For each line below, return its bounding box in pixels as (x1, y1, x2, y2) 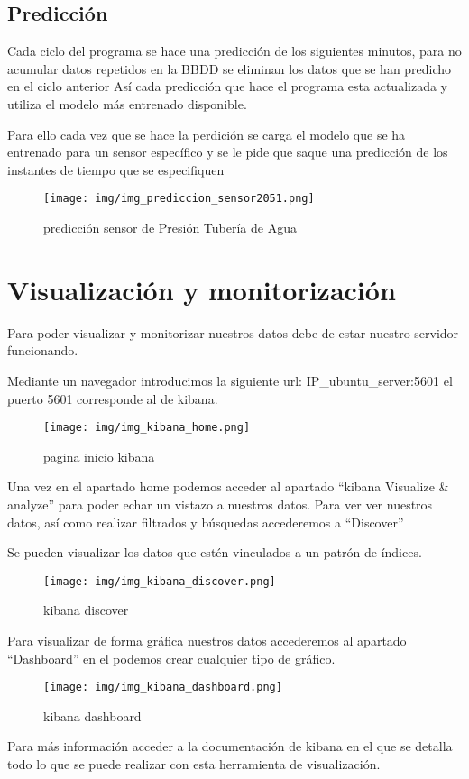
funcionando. (7, 341, 78, 360)
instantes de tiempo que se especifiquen (7, 160, 225, 179)
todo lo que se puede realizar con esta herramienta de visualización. (7, 755, 381, 774)
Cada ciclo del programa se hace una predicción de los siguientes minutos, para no (7, 41, 462, 60)
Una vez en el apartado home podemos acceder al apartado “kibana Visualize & (7, 477, 449, 496)
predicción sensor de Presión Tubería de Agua (43, 218, 297, 237)
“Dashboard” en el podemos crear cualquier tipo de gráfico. (7, 648, 336, 667)
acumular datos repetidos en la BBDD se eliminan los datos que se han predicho (7, 59, 452, 78)
